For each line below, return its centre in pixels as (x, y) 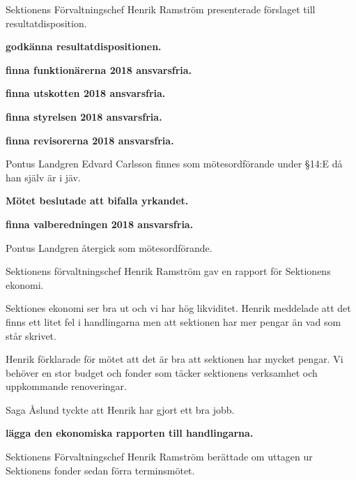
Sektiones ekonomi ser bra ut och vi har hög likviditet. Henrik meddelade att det (178, 308)
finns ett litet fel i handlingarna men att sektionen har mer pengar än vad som (173, 321)
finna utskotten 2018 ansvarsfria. (86, 93)
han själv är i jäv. (43, 177)
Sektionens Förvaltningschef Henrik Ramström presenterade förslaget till (161, 9)
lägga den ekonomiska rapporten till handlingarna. (130, 433)
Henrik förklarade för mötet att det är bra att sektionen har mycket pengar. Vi (175, 359)
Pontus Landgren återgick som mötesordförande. (109, 247)
